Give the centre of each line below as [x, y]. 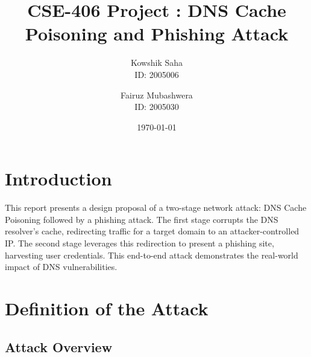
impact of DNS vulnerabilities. [61, 267]
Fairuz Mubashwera [157, 95]
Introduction [58, 178]
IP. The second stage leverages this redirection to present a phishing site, [140, 243]
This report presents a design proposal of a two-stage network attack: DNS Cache [156, 207]
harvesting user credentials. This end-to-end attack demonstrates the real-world [152, 255]
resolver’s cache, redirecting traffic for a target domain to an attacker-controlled [152, 231]
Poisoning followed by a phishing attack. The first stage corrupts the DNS [142, 219]
